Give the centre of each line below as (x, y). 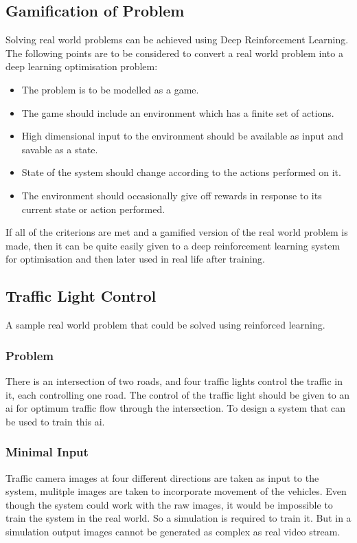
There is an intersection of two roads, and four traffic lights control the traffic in (174, 380)
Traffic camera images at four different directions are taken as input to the (162, 477)
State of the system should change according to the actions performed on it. (181, 172)
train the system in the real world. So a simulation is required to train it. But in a (178, 518)
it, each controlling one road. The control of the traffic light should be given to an (178, 394)
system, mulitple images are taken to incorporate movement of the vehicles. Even (176, 491)
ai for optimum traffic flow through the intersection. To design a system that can (176, 408)
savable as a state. (60, 149)
